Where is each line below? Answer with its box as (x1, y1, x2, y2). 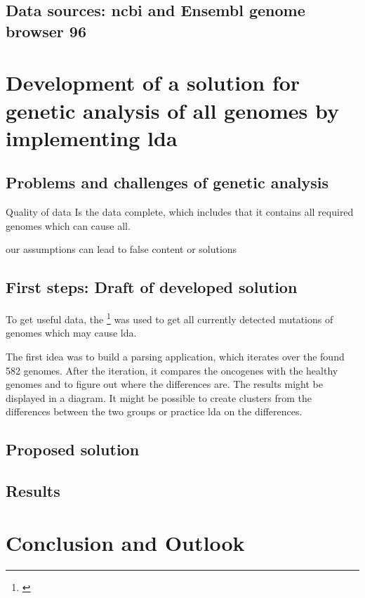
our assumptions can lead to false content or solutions (6, 242, 237, 256)
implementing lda (6, 123, 178, 152)
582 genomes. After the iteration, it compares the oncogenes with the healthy (6, 363, 338, 377)
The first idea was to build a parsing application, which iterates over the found (6, 349, 345, 363)
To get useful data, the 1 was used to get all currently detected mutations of (6, 310, 333, 326)
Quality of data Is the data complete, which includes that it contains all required (6, 204, 354, 219)
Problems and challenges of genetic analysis (6, 171, 328, 193)
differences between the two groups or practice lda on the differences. (6, 404, 303, 419)
